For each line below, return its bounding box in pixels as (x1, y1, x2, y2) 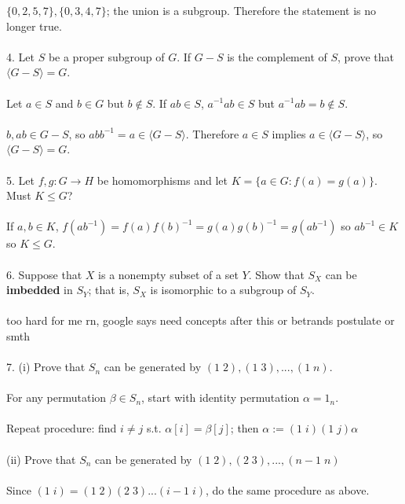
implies (272, 125, 306, 142)
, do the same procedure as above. (206, 481, 370, 498)
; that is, (88, 281, 130, 298)
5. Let (6, 171, 35, 188)
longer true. (6, 17, 62, 34)
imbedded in (6, 281, 73, 298)
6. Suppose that (6, 266, 82, 282)
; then (230, 420, 259, 436)
